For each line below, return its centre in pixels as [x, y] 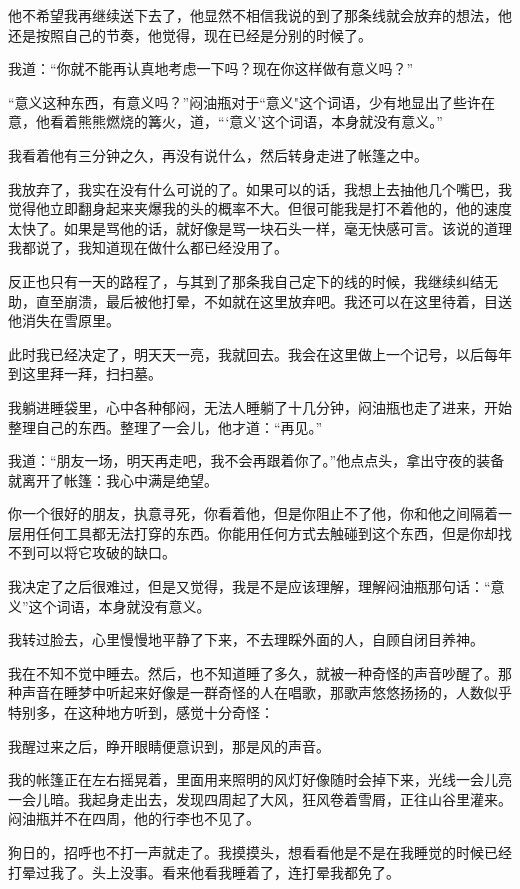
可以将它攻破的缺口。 [105, 552]
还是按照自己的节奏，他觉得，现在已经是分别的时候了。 [190, 34]
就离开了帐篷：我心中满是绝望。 [113, 479]
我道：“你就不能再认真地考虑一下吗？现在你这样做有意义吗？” [211, 68]
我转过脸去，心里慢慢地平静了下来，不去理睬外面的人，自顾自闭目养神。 [246, 639]
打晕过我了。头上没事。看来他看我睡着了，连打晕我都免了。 [204, 871]
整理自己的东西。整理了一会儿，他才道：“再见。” [165, 426]
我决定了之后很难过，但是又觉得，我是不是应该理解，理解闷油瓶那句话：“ [249, 586]
